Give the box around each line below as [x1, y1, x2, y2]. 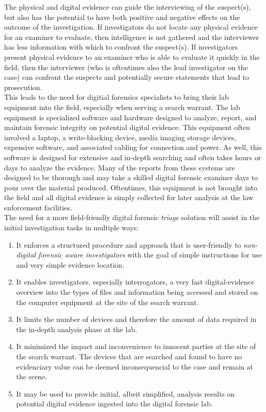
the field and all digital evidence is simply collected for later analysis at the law [4, 192, 254, 203]
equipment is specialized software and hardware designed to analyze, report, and [4, 112, 257, 122]
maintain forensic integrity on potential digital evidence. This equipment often [4, 122, 250, 133]
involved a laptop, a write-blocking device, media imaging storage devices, [4, 132, 236, 142]
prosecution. [4, 81, 43, 92]
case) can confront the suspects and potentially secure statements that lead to [4, 72, 249, 82]
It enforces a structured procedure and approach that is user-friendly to [16, 239, 241, 250]
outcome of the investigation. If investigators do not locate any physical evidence [4, 21, 258, 32]
